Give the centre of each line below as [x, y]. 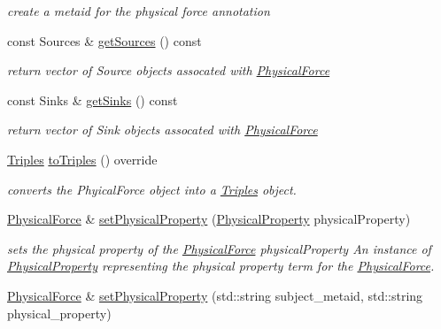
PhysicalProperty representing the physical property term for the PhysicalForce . [221, 266]
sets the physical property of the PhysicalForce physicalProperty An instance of [219, 248]
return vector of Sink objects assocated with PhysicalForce [162, 130]
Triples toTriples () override [82, 159]
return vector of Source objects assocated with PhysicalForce [169, 70]
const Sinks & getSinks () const [93, 99]
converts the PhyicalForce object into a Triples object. [152, 189]
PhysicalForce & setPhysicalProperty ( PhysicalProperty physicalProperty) [209, 219]
